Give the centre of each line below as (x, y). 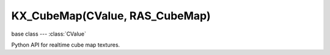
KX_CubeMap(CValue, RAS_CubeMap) (111, 16)
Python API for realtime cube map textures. (66, 45)
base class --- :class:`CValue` (49, 34)
